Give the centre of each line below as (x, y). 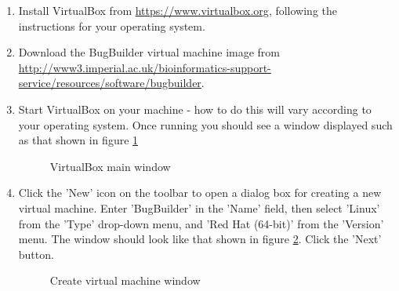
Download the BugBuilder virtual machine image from (149, 52)
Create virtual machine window (125, 280)
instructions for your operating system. (112, 25)
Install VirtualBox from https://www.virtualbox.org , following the (178, 10)
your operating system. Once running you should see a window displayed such (205, 124)
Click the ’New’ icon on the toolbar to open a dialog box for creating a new (200, 193)
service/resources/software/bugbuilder (110, 83)
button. (36, 254)
